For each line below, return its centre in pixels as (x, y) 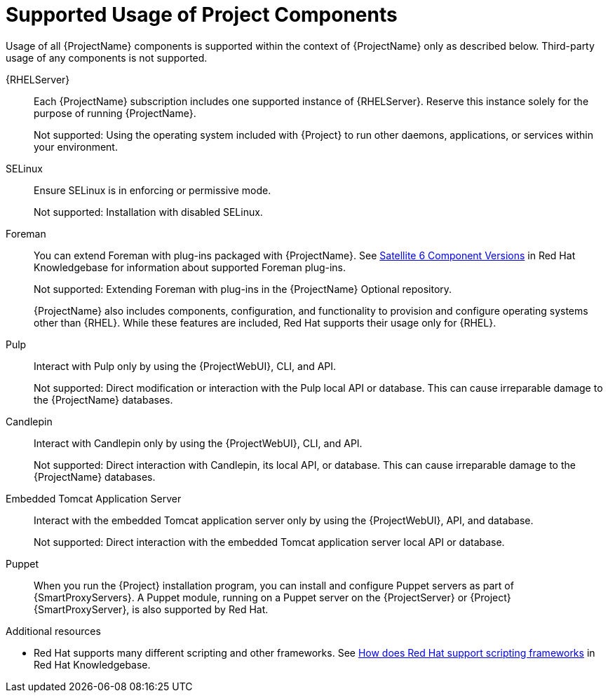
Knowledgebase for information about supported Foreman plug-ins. (190, 267)
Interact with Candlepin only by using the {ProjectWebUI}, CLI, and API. (198, 443)
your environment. (76, 146)
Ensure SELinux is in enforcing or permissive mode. (153, 190)
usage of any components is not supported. (107, 57)
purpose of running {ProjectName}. (115, 113)
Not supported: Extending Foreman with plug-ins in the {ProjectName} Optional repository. (243, 289)
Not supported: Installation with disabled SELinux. (148, 212)
